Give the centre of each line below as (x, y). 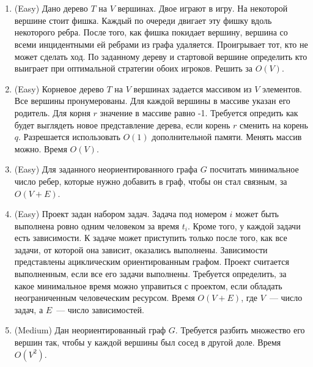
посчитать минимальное (254, 169)
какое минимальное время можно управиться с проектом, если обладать (148, 285)
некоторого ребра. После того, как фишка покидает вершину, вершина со (151, 32)
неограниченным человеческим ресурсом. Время (105, 298)
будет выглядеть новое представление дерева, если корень (122, 124)
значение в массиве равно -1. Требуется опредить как (199, 112)
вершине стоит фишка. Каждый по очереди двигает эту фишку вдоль (143, 20)
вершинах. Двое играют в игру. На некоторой (203, 8)
